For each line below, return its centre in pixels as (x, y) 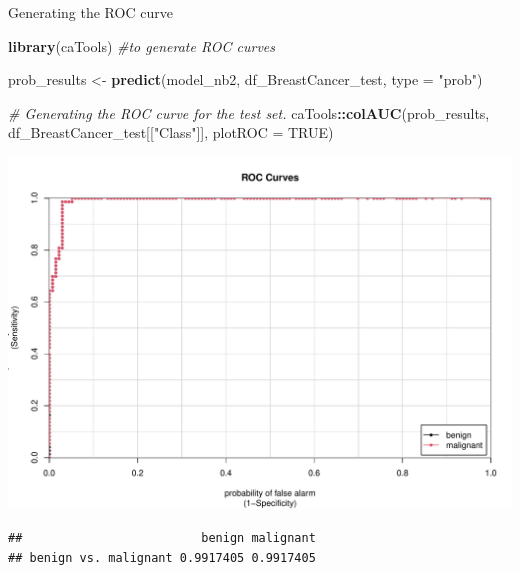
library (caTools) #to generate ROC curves (142, 45)
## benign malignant (162, 537)
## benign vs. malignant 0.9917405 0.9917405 (162, 557)
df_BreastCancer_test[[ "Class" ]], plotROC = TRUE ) (171, 132)
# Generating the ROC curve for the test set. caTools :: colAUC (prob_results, (249, 112)
